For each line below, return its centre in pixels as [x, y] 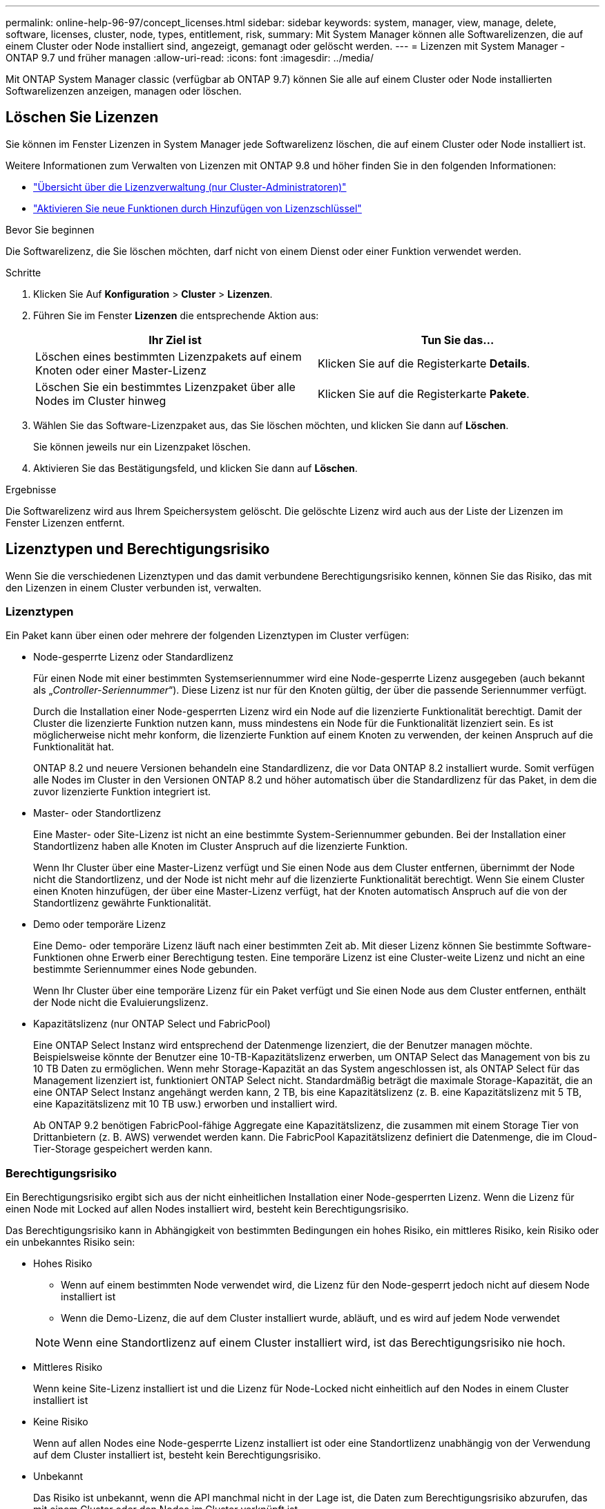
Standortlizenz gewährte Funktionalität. [122, 903]
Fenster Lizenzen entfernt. [65, 522]
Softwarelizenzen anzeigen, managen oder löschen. [124, 91]
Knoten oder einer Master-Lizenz [121, 370]
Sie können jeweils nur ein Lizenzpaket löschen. [142, 446]
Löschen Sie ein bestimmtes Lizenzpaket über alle [165, 387]
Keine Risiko [61, 1422]
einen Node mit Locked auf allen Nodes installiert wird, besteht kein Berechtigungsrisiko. [207, 1209]
